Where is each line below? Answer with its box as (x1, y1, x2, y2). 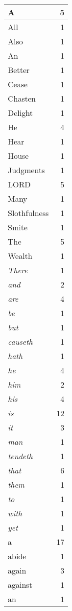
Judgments (8, 164, 45, 176)
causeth (8, 336, 33, 347)
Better (8, 64, 30, 75)
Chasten (8, 93, 36, 104)
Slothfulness (8, 207, 49, 218)
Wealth (8, 250, 32, 261)
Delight (8, 107, 33, 118)
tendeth (8, 450, 33, 462)
